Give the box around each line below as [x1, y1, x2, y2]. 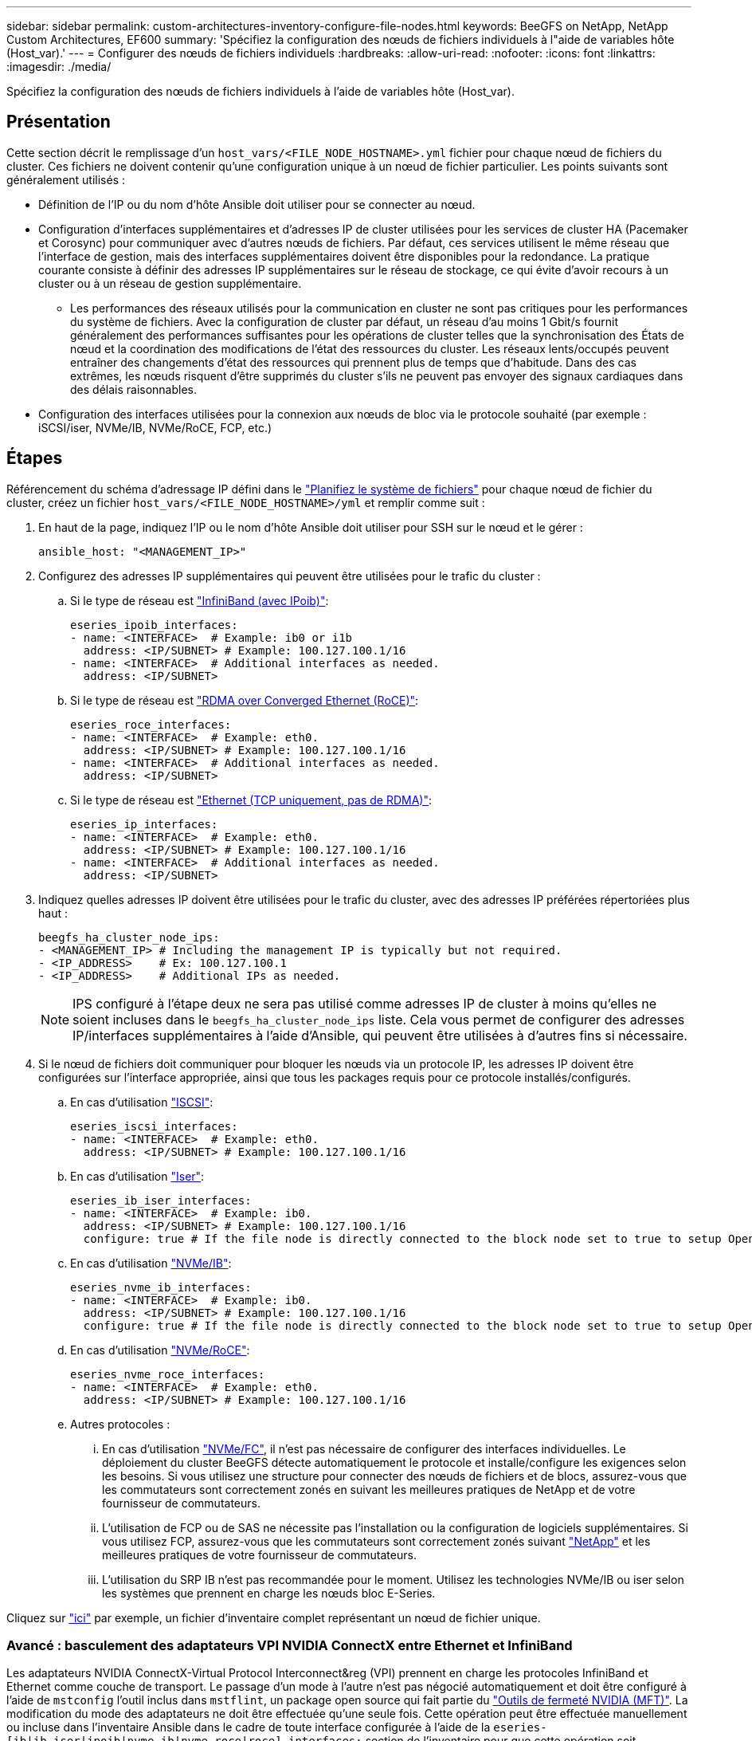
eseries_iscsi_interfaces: [70, 1119, 238, 1133]
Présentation [6, 112, 111, 132]
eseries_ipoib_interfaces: [70, 618, 238, 631]
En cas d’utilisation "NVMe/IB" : [70, 1256, 232, 1270]
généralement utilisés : [6, 172, 126, 187]
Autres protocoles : [70, 1417, 170, 1431]
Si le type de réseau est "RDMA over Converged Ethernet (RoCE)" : [70, 693, 419, 707]
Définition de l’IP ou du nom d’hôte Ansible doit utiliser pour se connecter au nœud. [38, 197, 476, 211]
